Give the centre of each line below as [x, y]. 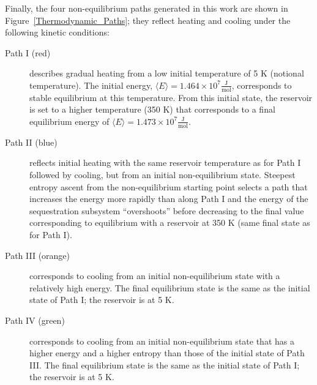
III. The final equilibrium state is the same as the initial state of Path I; [165, 364]
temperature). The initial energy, [91, 85]
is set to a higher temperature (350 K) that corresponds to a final [152, 109]
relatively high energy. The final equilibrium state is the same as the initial [170, 287]
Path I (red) [28, 52]
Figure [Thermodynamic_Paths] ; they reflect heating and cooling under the [148, 20]
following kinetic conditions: [57, 32]
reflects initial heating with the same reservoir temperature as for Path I [165, 163]
